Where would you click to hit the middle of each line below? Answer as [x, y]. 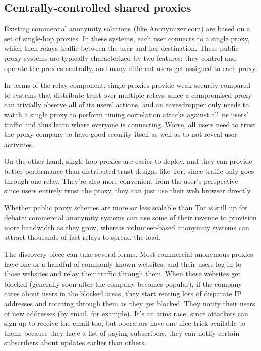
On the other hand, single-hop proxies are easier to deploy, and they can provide [128, 161]
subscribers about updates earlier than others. [75, 343]
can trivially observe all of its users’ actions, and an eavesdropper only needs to [127, 104]
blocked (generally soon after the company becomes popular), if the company [123, 283]
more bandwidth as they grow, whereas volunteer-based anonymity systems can [127, 227]
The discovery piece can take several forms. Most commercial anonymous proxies [129, 254]
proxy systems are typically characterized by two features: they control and [120, 58]
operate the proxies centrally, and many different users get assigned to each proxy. [131, 68]
